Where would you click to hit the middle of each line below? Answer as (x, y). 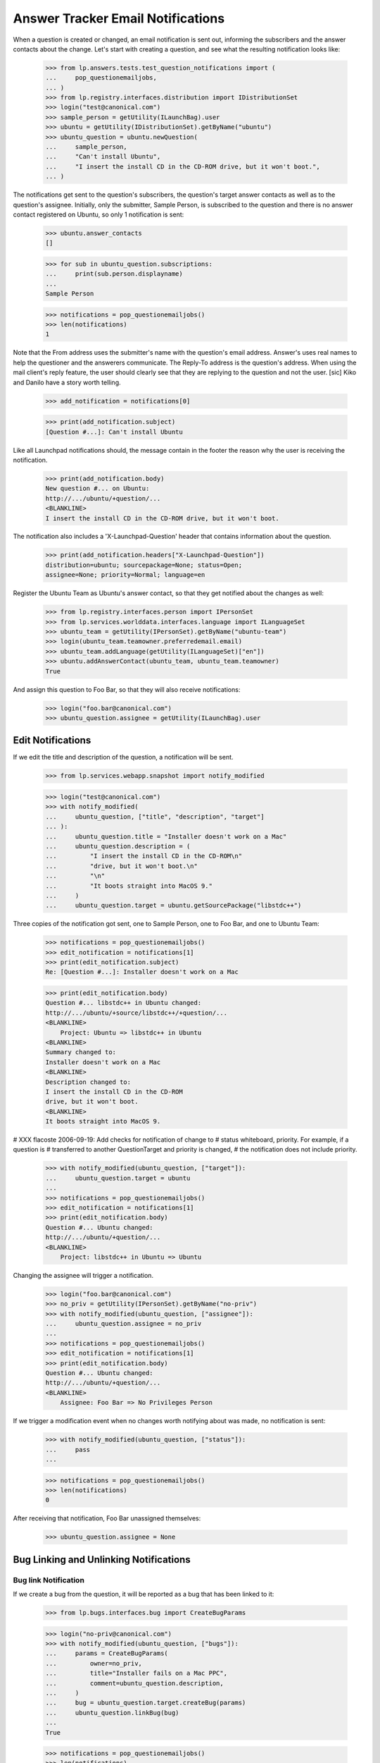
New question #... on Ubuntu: (97, 489)
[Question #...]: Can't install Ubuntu (114, 432)
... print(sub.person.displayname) (114, 274)
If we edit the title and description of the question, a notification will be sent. (123, 757)
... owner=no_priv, (94, 1663)
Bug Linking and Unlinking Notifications (102, 1560)
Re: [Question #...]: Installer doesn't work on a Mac (142, 972)
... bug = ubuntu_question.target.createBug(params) (146, 1703)
